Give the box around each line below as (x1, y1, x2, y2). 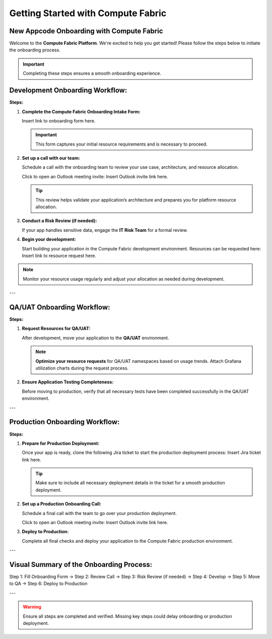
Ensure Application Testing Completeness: (22, 379, 114, 385)
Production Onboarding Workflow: (9, 418, 120, 426)
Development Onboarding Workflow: (9, 86, 127, 95)
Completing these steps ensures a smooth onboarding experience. (23, 71, 161, 77)
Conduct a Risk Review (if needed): (22, 218, 97, 224)
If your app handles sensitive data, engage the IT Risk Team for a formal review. (22, 227, 188, 233)
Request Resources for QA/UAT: (22, 326, 91, 332)
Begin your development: (22, 236, 77, 242)
